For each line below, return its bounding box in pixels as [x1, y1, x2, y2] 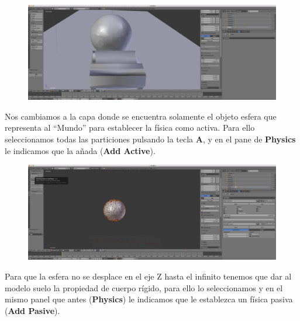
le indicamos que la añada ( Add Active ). [5, 144, 156, 156]
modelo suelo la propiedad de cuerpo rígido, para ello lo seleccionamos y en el [5, 281, 283, 294]
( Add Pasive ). [5, 304, 60, 316]
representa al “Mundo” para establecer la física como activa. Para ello [5, 121, 255, 134]
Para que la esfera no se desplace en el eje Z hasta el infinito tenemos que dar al [5, 270, 292, 282]
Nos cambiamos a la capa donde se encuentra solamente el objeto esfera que [5, 110, 277, 122]
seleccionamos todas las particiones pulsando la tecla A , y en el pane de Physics [5, 132, 296, 145]
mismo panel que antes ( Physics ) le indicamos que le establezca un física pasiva [5, 293, 293, 305]
